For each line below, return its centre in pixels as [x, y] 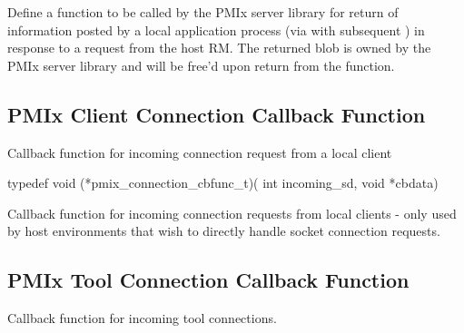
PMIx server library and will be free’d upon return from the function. [201, 65]
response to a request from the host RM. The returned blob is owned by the [219, 48]
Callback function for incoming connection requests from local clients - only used [232, 213]
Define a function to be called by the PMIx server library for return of [203, 12]
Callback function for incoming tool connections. [142, 318]
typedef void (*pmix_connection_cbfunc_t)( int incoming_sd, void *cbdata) [223, 183]
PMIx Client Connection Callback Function [217, 114]
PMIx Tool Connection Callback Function [208, 280]
